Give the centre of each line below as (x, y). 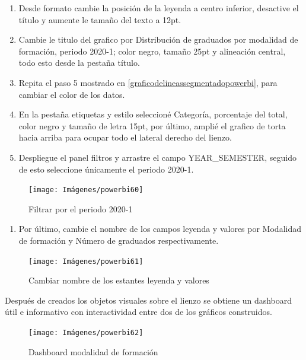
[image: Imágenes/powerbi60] (86, 190)
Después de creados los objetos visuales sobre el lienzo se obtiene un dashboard (149, 300)
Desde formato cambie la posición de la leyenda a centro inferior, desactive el (159, 8)
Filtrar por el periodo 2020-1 (81, 208)
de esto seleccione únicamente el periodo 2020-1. (106, 169)
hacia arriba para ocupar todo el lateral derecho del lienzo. (125, 137)
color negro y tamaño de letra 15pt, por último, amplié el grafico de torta (152, 125)
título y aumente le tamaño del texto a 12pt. (100, 19)
